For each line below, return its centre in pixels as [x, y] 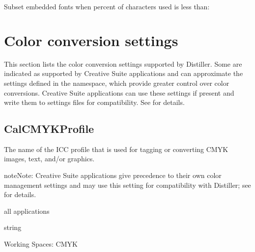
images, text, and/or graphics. [49, 159]
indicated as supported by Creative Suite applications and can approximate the [124, 73]
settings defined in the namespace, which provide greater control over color [117, 83]
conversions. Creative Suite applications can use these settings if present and [119, 92]
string [13, 227]
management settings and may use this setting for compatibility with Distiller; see [127, 185]
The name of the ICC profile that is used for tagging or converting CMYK [116, 149]
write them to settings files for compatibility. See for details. [94, 102]
